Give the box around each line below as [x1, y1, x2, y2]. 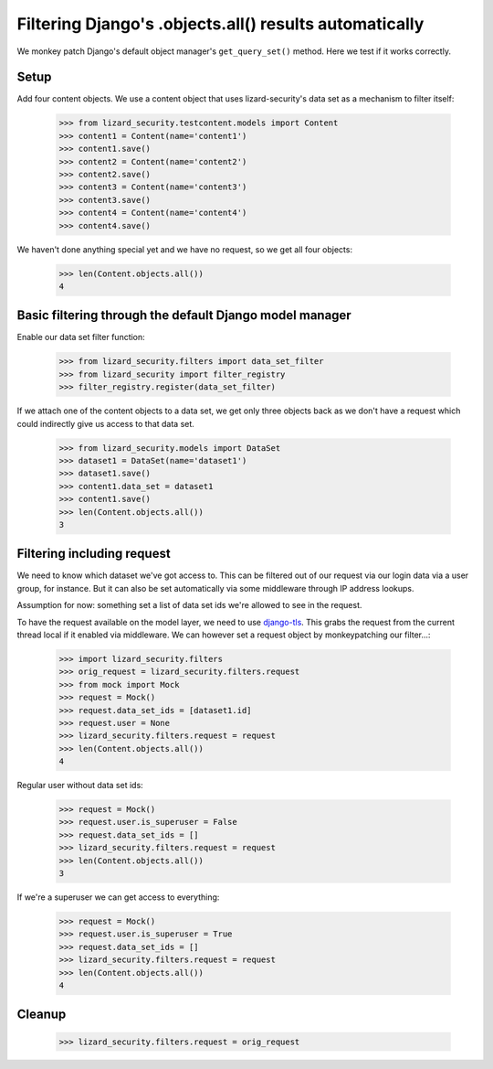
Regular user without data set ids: [16, 780, 143, 791]
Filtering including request [16, 546, 171, 561]
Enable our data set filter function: [16, 332, 145, 343]
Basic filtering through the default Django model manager [16, 307, 351, 324]
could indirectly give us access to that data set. [16, 418, 195, 429]
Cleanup [16, 1007, 67, 1022]
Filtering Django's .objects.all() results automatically [16, 14, 425, 34]
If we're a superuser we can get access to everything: [16, 892, 220, 903]
